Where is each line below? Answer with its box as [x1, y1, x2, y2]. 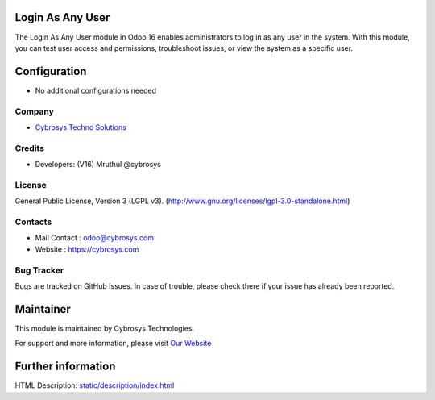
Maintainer [14, 302, 72, 316]
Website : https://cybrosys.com [35, 244, 139, 254]
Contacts [14, 216, 52, 227]
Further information [14, 360, 116, 373]
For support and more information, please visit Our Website [14, 339, 212, 348]
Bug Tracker [14, 265, 64, 276]
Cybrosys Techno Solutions [35, 122, 126, 132]
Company [14, 106, 54, 117]
